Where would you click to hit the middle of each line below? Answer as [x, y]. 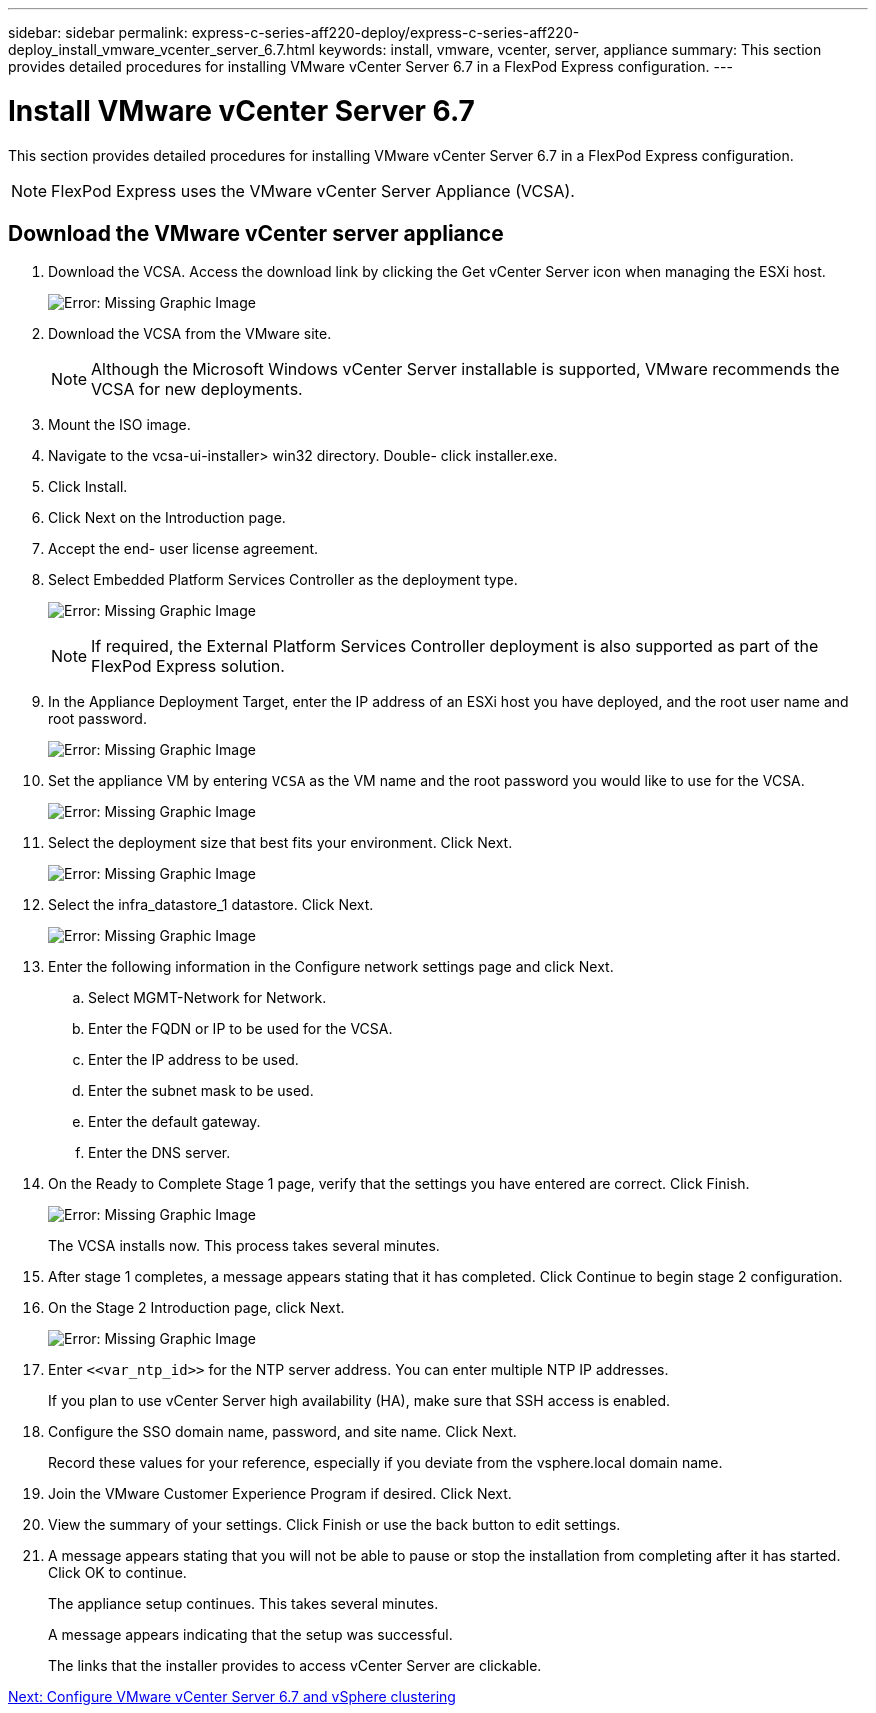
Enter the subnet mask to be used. [201, 1091]
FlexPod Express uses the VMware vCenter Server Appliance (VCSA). [313, 190]
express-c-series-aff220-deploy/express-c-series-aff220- [385, 32]
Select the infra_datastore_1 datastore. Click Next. [211, 905]
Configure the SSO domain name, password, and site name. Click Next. [282, 1432]
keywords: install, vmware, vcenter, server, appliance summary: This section [570, 49]
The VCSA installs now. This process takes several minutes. [244, 1246]
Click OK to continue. [117, 1573]
